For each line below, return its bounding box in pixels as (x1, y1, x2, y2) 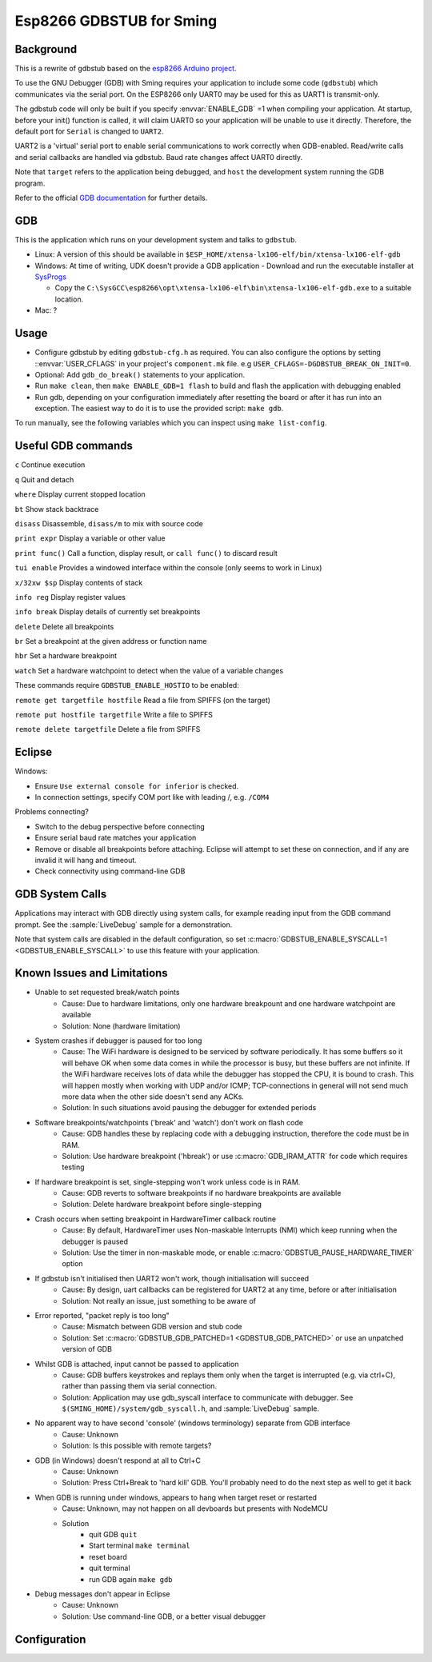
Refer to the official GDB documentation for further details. (14, 193, 208, 202)
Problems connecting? (14, 807, 90, 817)
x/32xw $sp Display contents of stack (14, 577, 143, 587)
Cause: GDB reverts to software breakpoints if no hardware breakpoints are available (62, 1189, 342, 1198)
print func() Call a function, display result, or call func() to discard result (14, 548, 278, 557)
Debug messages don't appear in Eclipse (34, 1588, 171, 1599)
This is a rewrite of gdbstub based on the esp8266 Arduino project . (14, 64, 237, 74)
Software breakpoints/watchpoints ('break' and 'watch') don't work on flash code (34, 1117, 304, 1127)
